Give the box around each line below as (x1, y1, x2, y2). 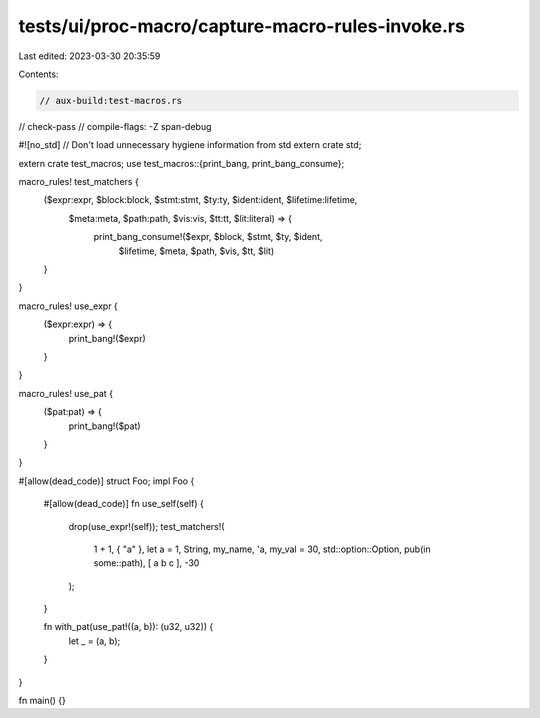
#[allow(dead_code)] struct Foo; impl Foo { (18, 475, 195, 487)
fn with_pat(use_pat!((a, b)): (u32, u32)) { (43, 621, 214, 633)
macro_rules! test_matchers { (18, 176, 139, 188)
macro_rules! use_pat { (18, 387, 114, 399)
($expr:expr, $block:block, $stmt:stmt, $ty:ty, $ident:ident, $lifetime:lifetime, (43, 194, 358, 206)
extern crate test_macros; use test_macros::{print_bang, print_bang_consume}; (18, 157, 345, 169)
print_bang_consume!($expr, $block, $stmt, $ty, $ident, (93, 231, 324, 243)
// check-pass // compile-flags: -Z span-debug (18, 120, 212, 132)
